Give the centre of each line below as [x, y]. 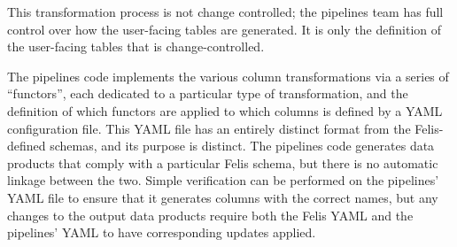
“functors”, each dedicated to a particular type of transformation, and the [208, 93]
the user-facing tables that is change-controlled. [136, 46]
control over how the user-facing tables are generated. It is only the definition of [225, 29]
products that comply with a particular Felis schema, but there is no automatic [223, 162]
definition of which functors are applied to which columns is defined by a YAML [225, 110]
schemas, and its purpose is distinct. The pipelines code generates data [242, 146]
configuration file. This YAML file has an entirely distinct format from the [209, 128]
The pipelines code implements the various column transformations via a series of [228, 76]
